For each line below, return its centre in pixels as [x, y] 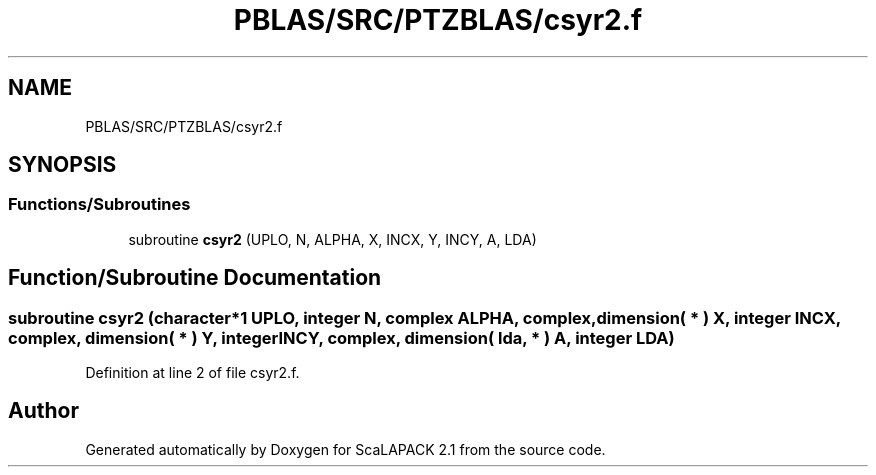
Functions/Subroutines [99, 204]
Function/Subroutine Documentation [195, 278]
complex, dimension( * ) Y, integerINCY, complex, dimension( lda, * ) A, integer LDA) [341, 337]
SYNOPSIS [62, 165]
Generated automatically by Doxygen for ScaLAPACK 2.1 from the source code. [345, 449]
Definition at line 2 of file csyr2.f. [192, 373]
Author [43, 411]
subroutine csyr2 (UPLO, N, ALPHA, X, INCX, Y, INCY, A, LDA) [332, 239]
